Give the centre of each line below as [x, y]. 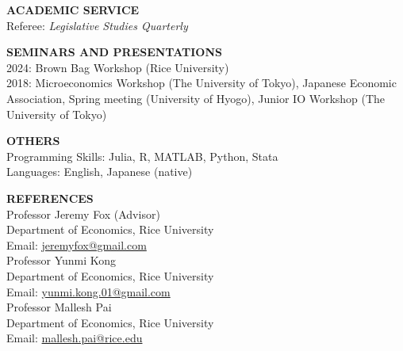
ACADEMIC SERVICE [73, 10]
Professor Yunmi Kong [61, 260]
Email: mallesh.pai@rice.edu [75, 338]
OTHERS [33, 141]
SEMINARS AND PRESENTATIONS [114, 52]
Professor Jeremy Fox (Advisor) [83, 214]
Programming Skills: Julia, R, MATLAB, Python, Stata [142, 156]
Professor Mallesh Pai [59, 307]
